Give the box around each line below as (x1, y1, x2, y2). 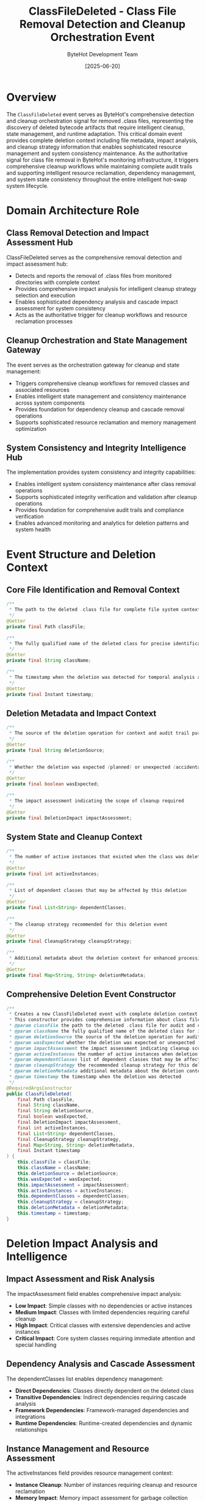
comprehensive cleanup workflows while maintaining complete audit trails (6, 162, 193, 170)
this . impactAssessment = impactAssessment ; (17, 1181, 130, 1188)
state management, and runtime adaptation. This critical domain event (6, 130, 182, 137)
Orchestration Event (50, 31, 155, 44)
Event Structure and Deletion (6, 547, 156, 561)
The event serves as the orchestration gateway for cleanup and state (6, 361, 180, 369)
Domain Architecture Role (6, 203, 140, 217)
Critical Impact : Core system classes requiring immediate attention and (15, 1334, 195, 1342)
